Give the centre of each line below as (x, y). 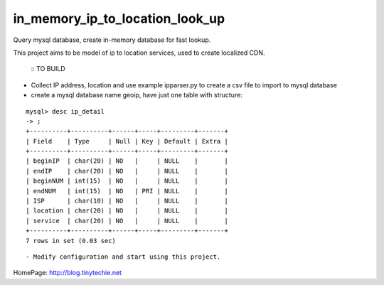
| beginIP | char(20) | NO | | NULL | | (127, 161)
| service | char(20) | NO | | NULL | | (127, 221)
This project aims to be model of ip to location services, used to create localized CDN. (139, 53)
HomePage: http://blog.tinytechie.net (68, 273)
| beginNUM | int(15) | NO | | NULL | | (127, 181)
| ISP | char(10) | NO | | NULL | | (127, 201)
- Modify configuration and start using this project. (123, 257)
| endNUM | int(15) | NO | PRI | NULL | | (127, 191)
